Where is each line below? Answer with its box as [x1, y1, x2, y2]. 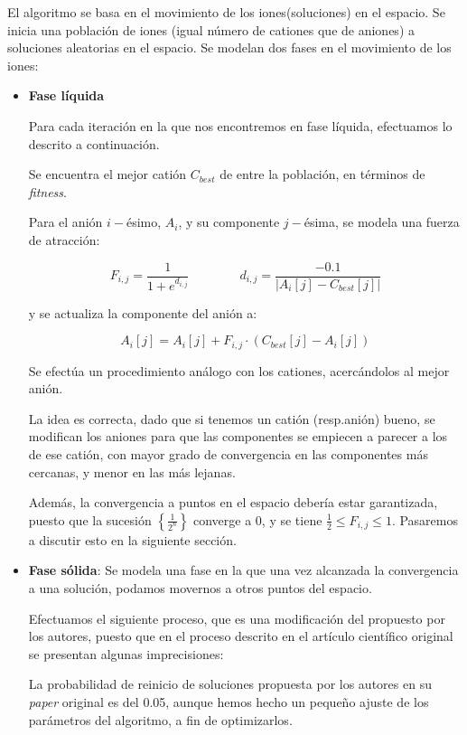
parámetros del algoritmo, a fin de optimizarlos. [28, 710, 293, 729]
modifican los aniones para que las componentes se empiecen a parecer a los [28, 427, 448, 446]
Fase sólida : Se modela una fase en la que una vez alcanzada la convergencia [28, 561, 459, 580]
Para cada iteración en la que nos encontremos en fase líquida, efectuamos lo [28, 116, 453, 135]
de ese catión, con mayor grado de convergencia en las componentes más [28, 445, 428, 464]
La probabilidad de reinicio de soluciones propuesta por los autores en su [28, 674, 432, 693]
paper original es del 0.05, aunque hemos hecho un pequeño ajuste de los [28, 692, 429, 711]
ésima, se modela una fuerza [304, 212, 460, 231]
